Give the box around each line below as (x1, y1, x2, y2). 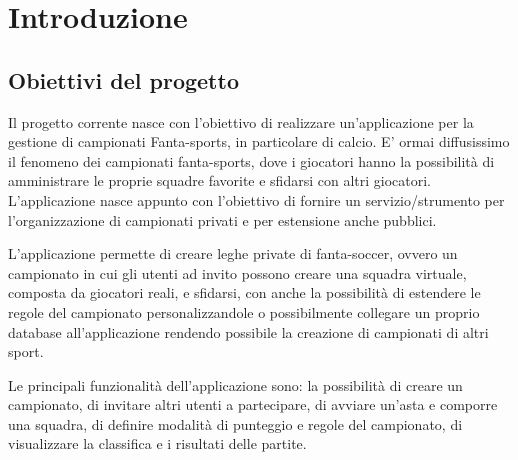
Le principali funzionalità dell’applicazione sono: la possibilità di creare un (8, 374, 463, 395)
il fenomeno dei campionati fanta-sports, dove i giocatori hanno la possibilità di (8, 150, 495, 171)
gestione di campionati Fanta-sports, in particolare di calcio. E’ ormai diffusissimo (8, 131, 510, 152)
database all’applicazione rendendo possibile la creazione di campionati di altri (8, 321, 489, 342)
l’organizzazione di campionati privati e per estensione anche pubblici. (8, 209, 437, 230)
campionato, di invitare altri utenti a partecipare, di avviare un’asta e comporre (8, 394, 498, 415)
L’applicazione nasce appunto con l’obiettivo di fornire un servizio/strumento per (8, 189, 505, 210)
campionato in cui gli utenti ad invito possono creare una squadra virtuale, (8, 262, 467, 283)
